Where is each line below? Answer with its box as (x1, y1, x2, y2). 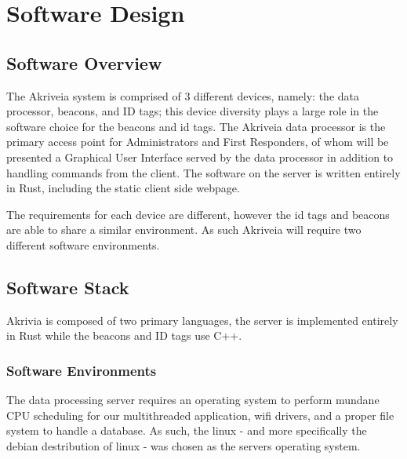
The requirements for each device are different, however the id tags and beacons (6, 206, 390, 222)
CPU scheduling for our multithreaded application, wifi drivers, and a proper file (6, 406, 394, 423)
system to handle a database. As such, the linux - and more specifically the (6, 422, 367, 439)
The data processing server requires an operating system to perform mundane (6, 392, 380, 408)
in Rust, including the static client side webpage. (6, 180, 240, 196)
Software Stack (6, 275, 129, 299)
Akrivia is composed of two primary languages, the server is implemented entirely (6, 311, 398, 328)
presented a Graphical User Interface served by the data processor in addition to (6, 148, 394, 165)
